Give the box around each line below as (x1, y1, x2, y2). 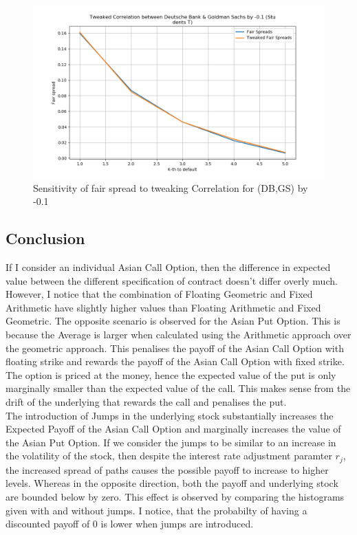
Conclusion (6, 228, 85, 249)
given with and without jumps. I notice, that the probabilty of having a (6, 503, 307, 517)
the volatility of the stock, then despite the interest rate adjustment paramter (6, 448, 332, 463)
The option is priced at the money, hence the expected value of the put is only (6, 367, 336, 382)
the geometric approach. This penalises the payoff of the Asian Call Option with (6, 340, 344, 355)
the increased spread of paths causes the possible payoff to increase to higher (6, 462, 329, 477)
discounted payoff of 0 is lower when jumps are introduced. (6, 516, 254, 531)
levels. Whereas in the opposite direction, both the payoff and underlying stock (6, 476, 338, 490)
